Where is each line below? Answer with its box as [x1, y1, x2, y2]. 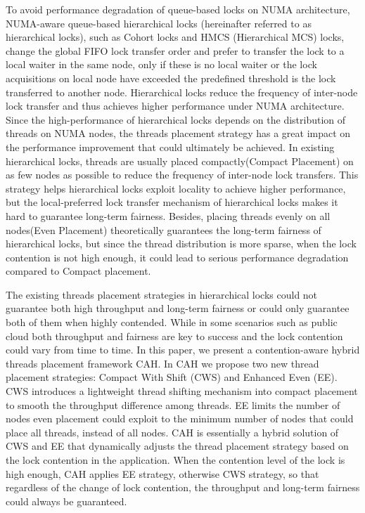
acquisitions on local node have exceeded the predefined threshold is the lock [6, 70, 336, 85]
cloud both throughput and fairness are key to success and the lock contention [6, 328, 343, 343]
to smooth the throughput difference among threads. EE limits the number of [6, 397, 340, 412]
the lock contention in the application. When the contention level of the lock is [6, 453, 345, 467]
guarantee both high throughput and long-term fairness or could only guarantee [6, 301, 350, 316]
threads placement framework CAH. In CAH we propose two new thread [6, 356, 319, 370]
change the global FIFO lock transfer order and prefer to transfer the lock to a [6, 43, 345, 58]
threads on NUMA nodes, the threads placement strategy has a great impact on [6, 126, 351, 141]
